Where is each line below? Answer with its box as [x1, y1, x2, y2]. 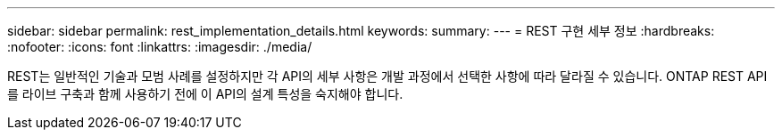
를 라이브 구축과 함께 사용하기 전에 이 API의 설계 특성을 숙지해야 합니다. [7, 86, 403, 101]
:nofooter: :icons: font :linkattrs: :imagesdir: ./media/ [7, 39, 312, 54]
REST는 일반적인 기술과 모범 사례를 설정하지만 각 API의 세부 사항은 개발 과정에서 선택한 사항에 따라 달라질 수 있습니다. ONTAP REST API [7, 68, 768, 84]
